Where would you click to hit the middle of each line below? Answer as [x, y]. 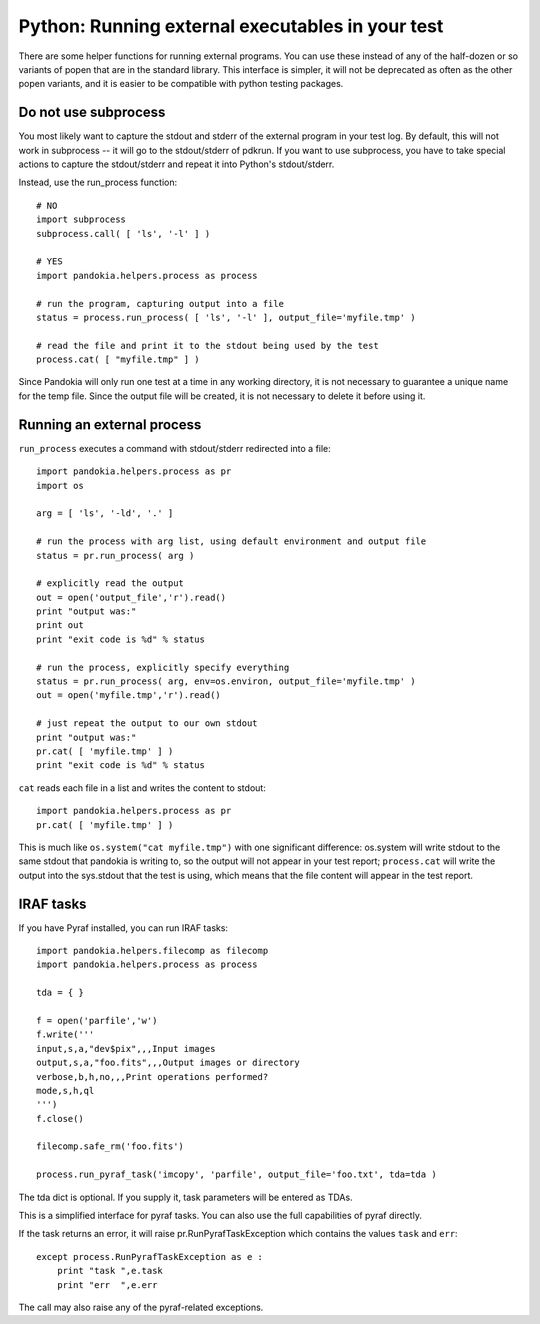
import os [60, 485]
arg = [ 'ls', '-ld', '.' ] [105, 513]
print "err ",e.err [107, 1284]
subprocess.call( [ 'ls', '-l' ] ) [123, 233]
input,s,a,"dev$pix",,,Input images [126, 1048]
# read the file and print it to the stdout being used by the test [207, 345]
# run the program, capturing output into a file [160, 303]
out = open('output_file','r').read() [131, 597]
